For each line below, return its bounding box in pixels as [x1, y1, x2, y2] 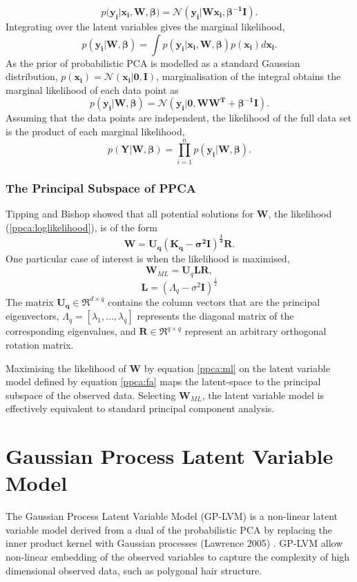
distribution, [6, 69, 58, 84]
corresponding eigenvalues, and [6, 324, 136, 338]
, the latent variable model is [202, 387, 324, 402]
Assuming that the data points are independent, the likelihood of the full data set [6, 110, 351, 125]
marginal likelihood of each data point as [6, 82, 179, 97]
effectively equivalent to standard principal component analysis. [6, 401, 275, 416]
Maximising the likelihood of [6, 360, 126, 375]
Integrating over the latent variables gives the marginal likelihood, [6, 19, 285, 33]
